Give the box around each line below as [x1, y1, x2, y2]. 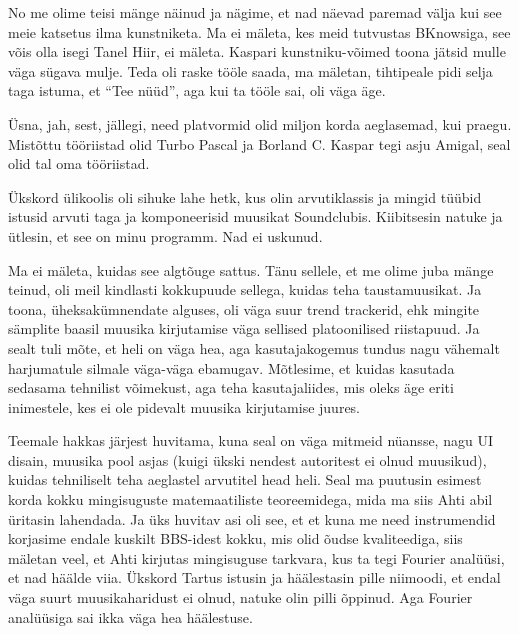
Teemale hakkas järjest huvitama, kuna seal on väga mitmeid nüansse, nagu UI [8, 430, 493, 451]
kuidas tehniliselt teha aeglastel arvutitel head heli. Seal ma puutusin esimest [8, 469, 482, 490]
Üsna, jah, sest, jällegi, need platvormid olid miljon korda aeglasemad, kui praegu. [8, 113, 512, 134]
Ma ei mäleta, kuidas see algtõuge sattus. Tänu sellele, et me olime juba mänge [8, 259, 494, 280]
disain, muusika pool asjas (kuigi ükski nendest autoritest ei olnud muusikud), [8, 449, 487, 470]
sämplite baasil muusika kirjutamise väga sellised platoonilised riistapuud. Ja [8, 318, 480, 339]
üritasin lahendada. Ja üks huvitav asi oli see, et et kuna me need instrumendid [8, 508, 496, 529]
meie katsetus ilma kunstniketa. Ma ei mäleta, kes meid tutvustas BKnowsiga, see [8, 21, 511, 42]
